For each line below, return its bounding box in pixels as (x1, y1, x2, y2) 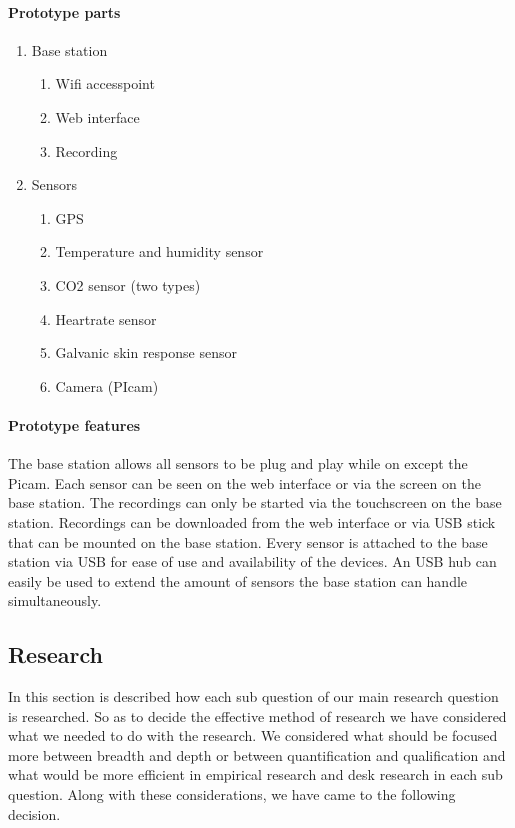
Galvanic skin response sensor (55, 342, 237, 363)
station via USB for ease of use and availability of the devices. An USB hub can (8, 551, 497, 572)
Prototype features (8, 414, 141, 435)
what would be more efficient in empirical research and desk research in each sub (8, 764, 503, 785)
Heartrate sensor (55, 308, 157, 329)
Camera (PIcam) (55, 375, 159, 396)
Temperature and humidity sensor (55, 241, 264, 262)
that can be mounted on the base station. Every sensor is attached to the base (8, 531, 488, 552)
